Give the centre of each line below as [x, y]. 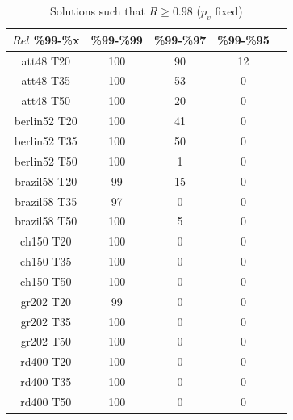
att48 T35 [46, 80]
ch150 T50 [46, 281]
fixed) [229, 10]
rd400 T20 [46, 361]
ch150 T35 [46, 261]
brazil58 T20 [46, 181]
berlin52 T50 [46, 160]
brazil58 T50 [46, 221]
